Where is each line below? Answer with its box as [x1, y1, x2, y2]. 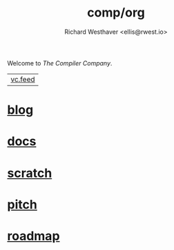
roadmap [7, 228, 60, 244]
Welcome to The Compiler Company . [7, 59, 113, 67]
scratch [7, 165, 52, 180]
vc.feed [10, 74, 36, 84]
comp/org [87, 5, 145, 21]
